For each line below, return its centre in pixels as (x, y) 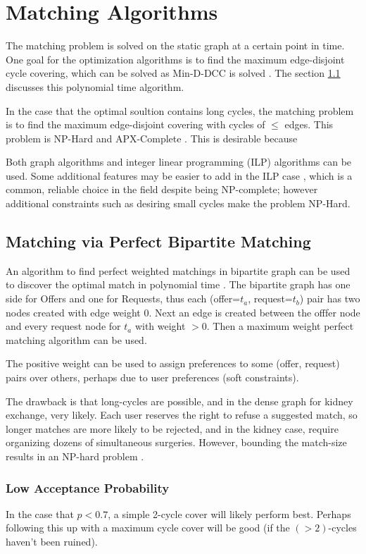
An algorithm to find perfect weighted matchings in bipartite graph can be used (178, 270)
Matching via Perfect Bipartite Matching (158, 241)
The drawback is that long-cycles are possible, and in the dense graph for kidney (179, 401)
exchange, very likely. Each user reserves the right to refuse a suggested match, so (182, 415)
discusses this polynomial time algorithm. (95, 86)
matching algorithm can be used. (76, 339)
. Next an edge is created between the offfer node (254, 312)
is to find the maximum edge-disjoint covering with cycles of (135, 124)
